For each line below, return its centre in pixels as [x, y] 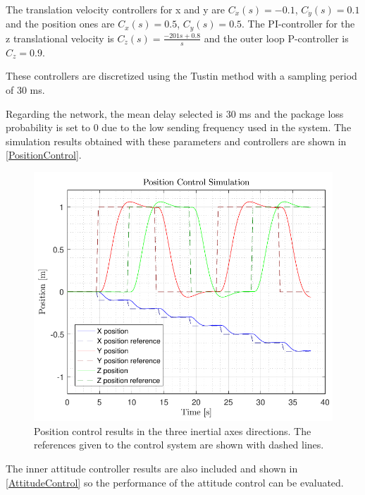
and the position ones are [60, 24]
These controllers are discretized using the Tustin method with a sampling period [181, 76]
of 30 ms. [25, 89]
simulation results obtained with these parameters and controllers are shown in [176, 141]
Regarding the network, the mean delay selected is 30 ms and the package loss [175, 113]
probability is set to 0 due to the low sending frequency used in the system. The [179, 127]
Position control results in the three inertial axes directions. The [173, 430]
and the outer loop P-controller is [276, 38]
